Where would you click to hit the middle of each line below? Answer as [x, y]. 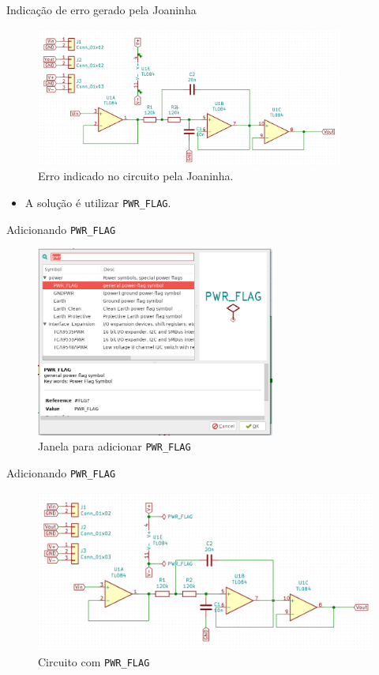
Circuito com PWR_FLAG [94, 661]
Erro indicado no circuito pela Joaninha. [136, 176]
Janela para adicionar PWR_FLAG [114, 446]
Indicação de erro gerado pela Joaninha [101, 9]
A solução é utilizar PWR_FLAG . [98, 202]
